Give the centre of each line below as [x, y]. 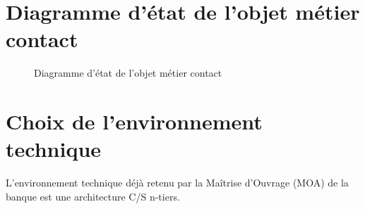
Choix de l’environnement [134, 121]
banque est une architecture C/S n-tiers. [93, 196]
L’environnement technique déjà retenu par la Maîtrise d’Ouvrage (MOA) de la [177, 183]
